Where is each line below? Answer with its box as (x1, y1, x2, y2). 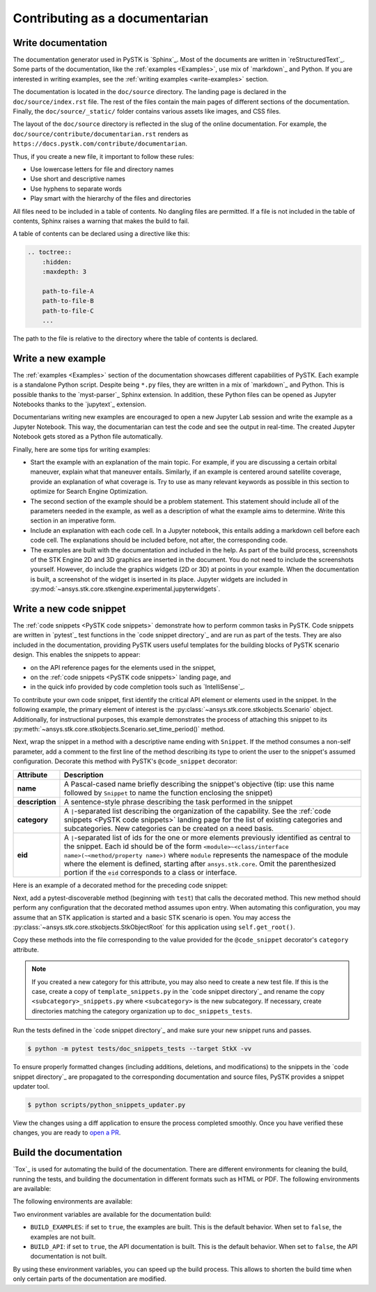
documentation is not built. (30, 1252, 107, 1261)
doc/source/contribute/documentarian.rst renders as (13, 130, 189, 138)
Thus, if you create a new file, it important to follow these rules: (13, 152, 194, 160)
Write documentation (13, 37, 107, 49)
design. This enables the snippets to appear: (13, 651, 141, 659)
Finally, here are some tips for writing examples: (13, 445, 151, 453)
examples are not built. (30, 1233, 96, 1241)
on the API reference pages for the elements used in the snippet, (30, 663, 216, 671)
